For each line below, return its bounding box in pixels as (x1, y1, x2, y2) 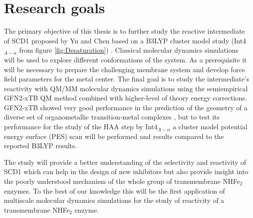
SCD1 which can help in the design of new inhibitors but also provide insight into (4, 166, 249, 177)
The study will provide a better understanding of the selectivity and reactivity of (4, 157, 246, 167)
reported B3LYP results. (4, 140, 77, 151)
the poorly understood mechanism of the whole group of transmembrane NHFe (4, 176, 240, 186)
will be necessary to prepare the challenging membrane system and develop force (4, 64, 245, 74)
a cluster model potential (172, 121, 248, 132)
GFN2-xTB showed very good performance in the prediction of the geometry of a (4, 102, 248, 112)
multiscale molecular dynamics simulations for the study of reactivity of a (4, 195, 224, 205)
